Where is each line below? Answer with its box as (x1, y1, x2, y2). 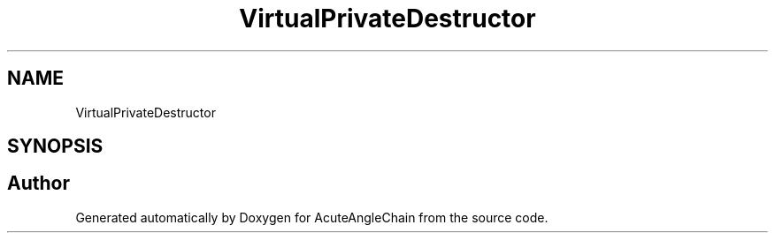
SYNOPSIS (7, 135, 104, 158)
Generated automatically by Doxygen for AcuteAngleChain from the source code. (75, 209, 549, 225)
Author (7, 172, 70, 195)
